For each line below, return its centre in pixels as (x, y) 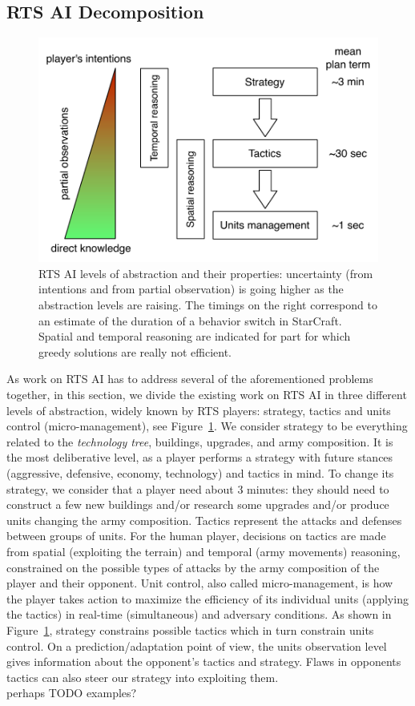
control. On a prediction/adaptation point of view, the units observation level (197, 645)
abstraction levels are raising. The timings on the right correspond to (208, 305)
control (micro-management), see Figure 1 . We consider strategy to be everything (207, 426)
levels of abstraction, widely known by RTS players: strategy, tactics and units (199, 410)
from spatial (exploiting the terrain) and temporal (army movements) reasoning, (203, 551)
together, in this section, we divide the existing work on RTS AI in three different (207, 395)
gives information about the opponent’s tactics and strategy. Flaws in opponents (204, 662)
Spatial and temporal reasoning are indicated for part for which (195, 336)
